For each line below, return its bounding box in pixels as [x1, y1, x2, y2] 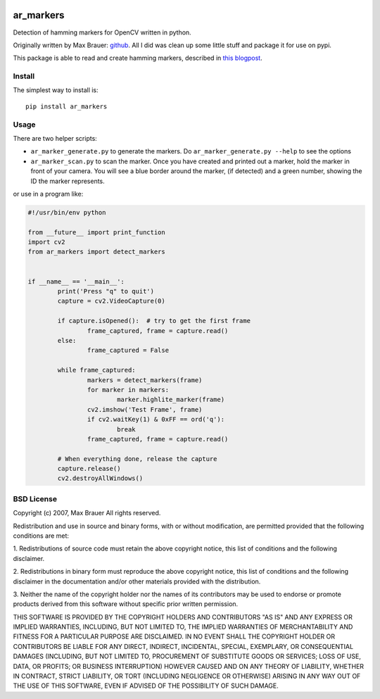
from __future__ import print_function [27, 228, 165, 236]
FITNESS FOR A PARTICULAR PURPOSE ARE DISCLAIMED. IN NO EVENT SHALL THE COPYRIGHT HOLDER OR [13, 632, 336, 641]
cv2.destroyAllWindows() [57, 474, 144, 482]
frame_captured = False [87, 346, 169, 355]
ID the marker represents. [30, 177, 105, 185]
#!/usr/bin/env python [27, 208, 106, 216]
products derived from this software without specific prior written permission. [13, 600, 239, 608]
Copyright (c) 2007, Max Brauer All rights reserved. [13, 509, 161, 517]
